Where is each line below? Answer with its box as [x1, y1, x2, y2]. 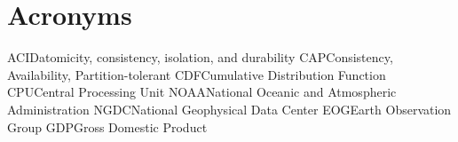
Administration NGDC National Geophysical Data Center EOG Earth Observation [7, 99, 452, 118]
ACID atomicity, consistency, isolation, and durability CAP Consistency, [7, 48, 393, 67]
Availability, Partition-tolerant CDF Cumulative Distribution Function [7, 65, 386, 83]
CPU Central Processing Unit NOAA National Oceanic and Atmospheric [7, 83, 397, 101]
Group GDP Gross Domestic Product [7, 117, 208, 136]
